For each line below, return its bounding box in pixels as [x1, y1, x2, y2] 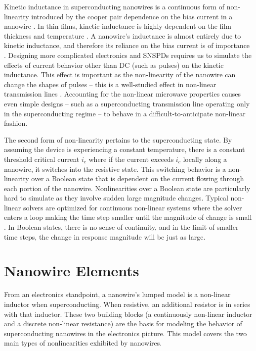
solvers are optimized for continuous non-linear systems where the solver [23, 202, 242, 212]
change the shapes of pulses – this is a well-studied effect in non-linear [4, 79, 216, 89]
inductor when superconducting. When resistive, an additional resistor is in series [4, 299, 250, 309]
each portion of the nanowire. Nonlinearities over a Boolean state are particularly [4, 183, 251, 193]
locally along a [183, 153, 227, 164]
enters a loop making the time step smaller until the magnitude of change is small [4, 212, 252, 222]
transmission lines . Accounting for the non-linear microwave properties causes [4, 89, 241, 99]
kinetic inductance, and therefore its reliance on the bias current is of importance [4, 40, 250, 50]
